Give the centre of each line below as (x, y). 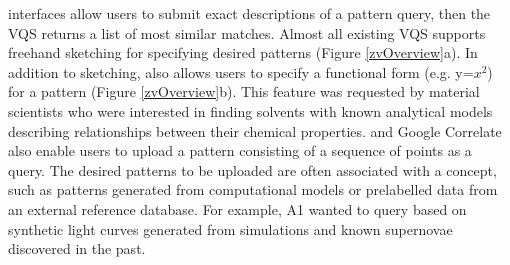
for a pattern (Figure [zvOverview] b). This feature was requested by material (244, 91)
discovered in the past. (77, 248)
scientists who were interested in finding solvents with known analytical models (250, 110)
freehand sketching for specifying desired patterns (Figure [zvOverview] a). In (243, 52)
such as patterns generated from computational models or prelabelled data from (253, 189)
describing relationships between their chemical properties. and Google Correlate (255, 130)
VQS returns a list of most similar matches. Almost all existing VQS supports (247, 32)
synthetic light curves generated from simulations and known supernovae (230, 228)
